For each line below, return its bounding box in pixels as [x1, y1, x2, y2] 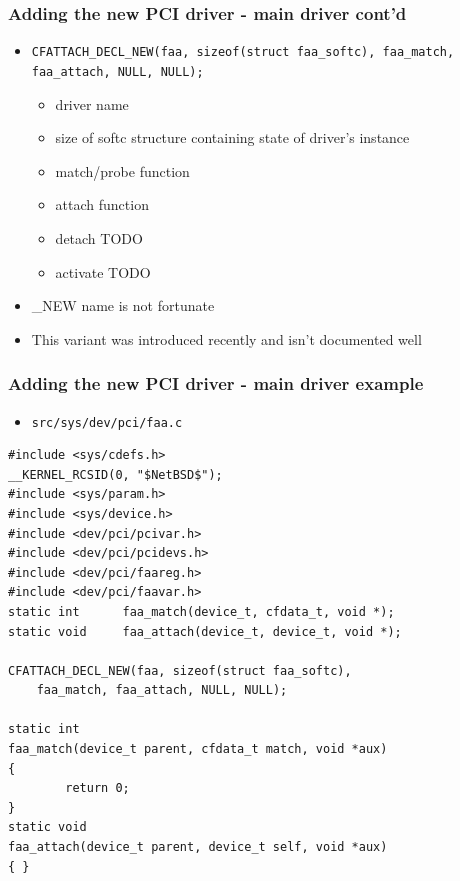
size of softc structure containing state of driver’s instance [55, 127, 410, 148]
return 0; [65, 781, 130, 796]
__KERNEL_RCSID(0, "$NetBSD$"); [8, 467, 223, 482]
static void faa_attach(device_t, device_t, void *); [8, 624, 402, 639]
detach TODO [55, 227, 143, 248]
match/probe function [55, 160, 190, 181]
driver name [55, 93, 129, 114]
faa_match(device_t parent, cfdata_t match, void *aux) [8, 742, 388, 757]
